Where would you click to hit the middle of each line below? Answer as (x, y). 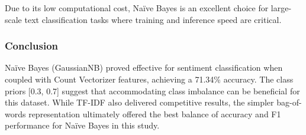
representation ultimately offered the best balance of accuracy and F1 (155, 113)
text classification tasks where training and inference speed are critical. (153, 19)
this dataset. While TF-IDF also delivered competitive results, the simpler (139, 102)
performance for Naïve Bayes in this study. (82, 125)
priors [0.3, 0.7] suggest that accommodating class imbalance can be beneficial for (152, 90)
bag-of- (289, 102)
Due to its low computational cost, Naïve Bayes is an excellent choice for (137, 8)
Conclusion (31, 46)
